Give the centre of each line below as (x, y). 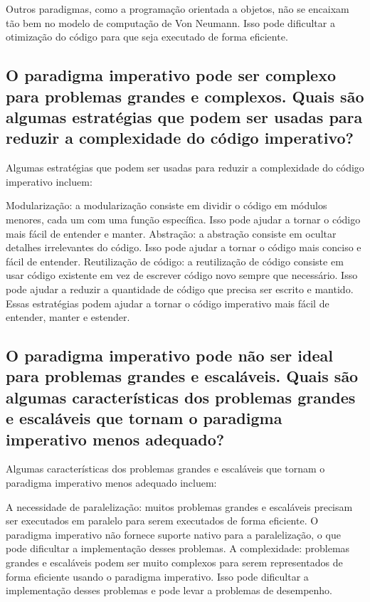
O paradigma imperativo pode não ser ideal (169, 355)
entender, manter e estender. (68, 317)
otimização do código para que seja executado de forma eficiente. (147, 37)
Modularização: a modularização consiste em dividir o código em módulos (166, 205)
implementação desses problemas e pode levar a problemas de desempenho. (169, 590)
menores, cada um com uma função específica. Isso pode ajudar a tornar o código (183, 219)
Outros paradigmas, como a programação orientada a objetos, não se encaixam (178, 9)
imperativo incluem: (49, 181)
